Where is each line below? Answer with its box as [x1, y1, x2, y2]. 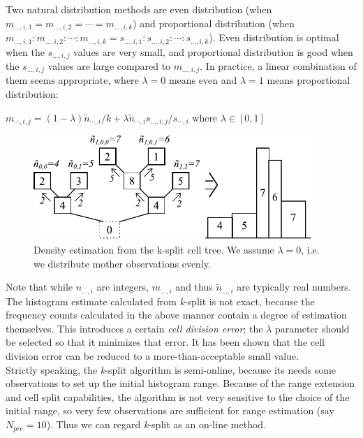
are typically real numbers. [237, 279, 351, 294]
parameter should [274, 321, 350, 335]
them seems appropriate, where [6, 73, 139, 87]
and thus [175, 279, 213, 294]
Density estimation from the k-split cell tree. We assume [34, 242, 274, 257]
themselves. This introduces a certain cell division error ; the [6, 321, 263, 335]
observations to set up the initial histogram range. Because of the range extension [6, 376, 355, 390]
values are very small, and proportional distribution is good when [73, 44, 353, 59]
